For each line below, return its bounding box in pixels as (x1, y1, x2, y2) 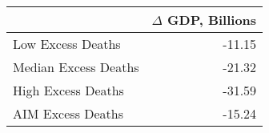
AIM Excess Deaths (13, 104, 124, 123)
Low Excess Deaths (13, 34, 121, 53)
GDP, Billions (167, 10, 257, 29)
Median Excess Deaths (13, 58, 139, 76)
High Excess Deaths (13, 81, 124, 99)
